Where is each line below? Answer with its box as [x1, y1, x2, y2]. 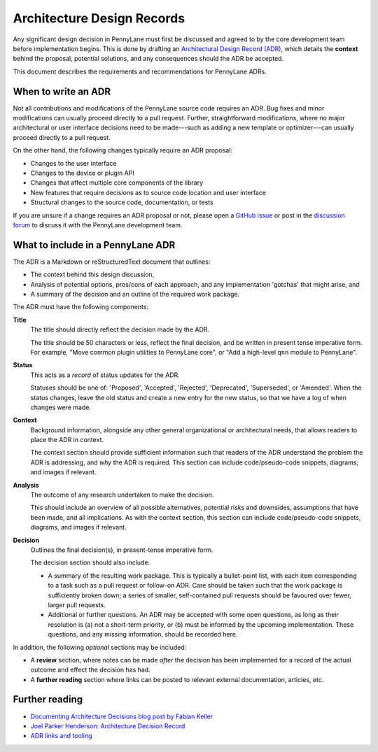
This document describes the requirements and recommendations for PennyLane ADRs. [13, 67, 267, 76]
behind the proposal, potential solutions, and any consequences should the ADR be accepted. [13, 55, 283, 63]
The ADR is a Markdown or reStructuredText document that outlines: [13, 257, 211, 266]
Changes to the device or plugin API [30, 169, 134, 177]
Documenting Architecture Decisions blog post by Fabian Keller [30, 712, 213, 721]
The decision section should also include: [30, 558, 150, 567]
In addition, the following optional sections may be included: [13, 643, 187, 651]
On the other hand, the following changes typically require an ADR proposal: [13, 146, 232, 155]
